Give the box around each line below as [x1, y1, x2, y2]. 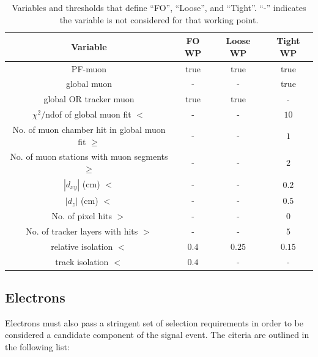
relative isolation [51, 239, 113, 252]
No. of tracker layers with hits [26, 224, 138, 237]
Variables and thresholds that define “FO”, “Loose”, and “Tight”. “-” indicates [12, 1, 306, 13]
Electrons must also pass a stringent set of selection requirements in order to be [5, 316, 303, 329]
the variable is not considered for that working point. [59, 13, 259, 26]
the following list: [5, 340, 70, 353]
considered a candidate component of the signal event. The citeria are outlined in [5, 328, 309, 341]
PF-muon [71, 62, 107, 75]
